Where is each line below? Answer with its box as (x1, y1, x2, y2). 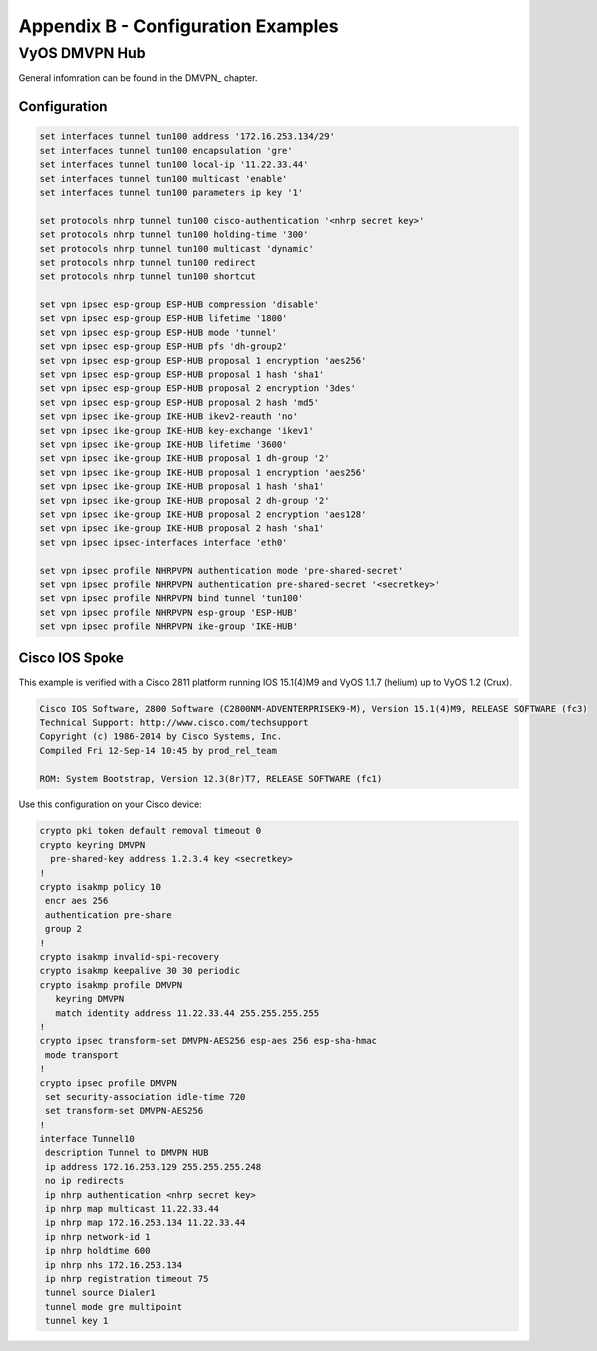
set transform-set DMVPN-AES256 (45, 1105, 204, 1117)
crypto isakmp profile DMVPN (39, 979, 183, 990)
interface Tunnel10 (39, 1133, 135, 1145)
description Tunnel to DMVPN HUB (45, 1147, 209, 1159)
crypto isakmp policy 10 (39, 881, 162, 893)
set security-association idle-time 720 (45, 1091, 246, 1102)
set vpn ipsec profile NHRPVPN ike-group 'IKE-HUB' (39, 621, 299, 632)
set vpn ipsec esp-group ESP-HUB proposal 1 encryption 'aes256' (39, 355, 367, 366)
